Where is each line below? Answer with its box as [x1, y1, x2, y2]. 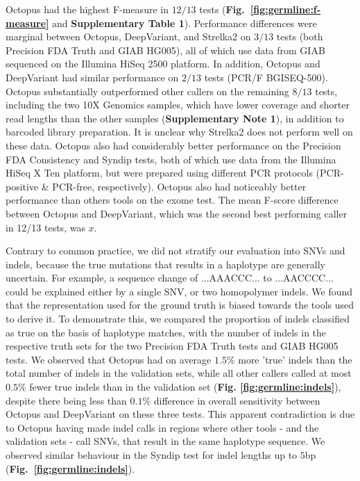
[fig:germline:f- [250, 2, 321, 16]
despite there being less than [6, 393, 127, 407]
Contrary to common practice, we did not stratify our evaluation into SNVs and [6, 243, 345, 258]
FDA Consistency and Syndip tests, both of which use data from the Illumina [6, 152, 336, 166]
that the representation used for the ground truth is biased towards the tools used [6, 297, 354, 312]
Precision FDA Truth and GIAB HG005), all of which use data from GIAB [6, 42, 325, 57]
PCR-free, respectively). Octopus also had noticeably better [52, 179, 307, 193]
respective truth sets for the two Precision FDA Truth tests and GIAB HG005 [6, 339, 338, 353]
